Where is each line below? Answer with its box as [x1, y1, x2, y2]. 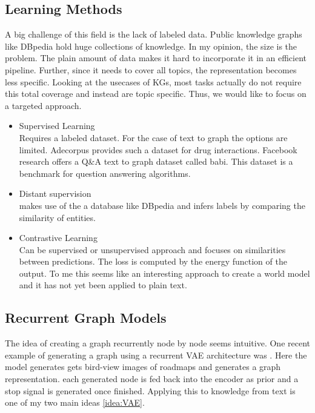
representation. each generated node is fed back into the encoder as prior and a [5, 372, 299, 385]
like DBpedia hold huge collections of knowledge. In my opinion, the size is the [5, 39, 297, 52]
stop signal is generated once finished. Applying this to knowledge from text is [5, 384, 296, 397]
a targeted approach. [5, 99, 82, 111]
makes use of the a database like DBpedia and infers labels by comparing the [19, 199, 305, 211]
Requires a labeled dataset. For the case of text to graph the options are [19, 131, 288, 144]
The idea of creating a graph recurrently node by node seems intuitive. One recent [5, 337, 310, 349]
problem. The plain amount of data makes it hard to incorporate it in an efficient [5, 51, 307, 64]
